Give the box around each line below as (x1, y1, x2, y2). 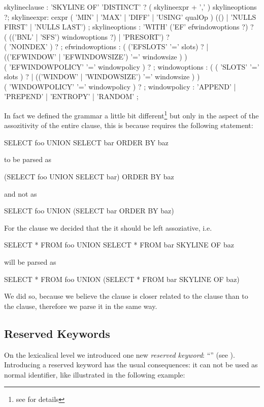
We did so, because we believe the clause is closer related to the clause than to (4, 291, 248, 301)
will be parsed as (4, 256, 56, 267)
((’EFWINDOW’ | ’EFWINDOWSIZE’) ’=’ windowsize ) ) (4, 51, 187, 61)
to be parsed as (4, 154, 52, 165)
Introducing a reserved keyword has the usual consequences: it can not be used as (4, 359, 258, 370)
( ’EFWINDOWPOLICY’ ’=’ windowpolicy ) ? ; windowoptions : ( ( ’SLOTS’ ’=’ (4, 61, 259, 72)
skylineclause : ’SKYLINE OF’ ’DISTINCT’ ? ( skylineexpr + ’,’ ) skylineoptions (4, 2, 257, 12)
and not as (4, 188, 37, 199)
